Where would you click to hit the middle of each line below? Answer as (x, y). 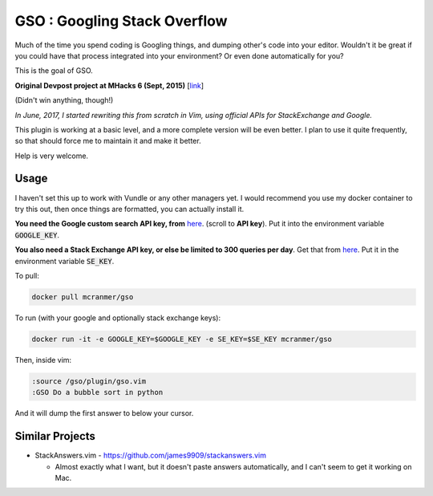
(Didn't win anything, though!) (64, 100)
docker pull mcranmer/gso (83, 297)
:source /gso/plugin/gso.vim (89, 381)
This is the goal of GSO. (54, 71)
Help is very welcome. (51, 156)
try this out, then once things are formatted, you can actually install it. (129, 209)
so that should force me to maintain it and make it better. (108, 141)
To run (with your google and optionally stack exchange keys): (117, 318)
